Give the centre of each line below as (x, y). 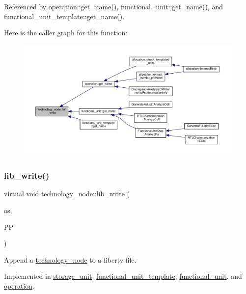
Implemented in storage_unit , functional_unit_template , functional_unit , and (123, 276)
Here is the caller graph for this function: (66, 33)
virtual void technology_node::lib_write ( (67, 194)
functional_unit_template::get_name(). (64, 16)
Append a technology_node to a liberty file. (70, 259)
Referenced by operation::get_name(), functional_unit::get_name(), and (113, 6)
